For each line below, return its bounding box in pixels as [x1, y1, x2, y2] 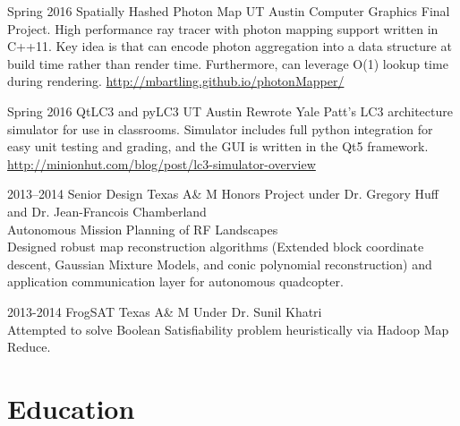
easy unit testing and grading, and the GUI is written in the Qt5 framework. [7, 137, 429, 156]
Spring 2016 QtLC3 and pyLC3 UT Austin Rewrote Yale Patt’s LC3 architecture [7, 101, 453, 120]
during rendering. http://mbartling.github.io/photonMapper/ [7, 72, 345, 90]
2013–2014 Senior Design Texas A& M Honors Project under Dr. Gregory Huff [7, 184, 439, 203]
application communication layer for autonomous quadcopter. [7, 272, 344, 291]
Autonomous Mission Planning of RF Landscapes [7, 219, 278, 238]
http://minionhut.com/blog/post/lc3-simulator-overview [7, 154, 316, 173]
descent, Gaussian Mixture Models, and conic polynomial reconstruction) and [7, 254, 432, 273]
